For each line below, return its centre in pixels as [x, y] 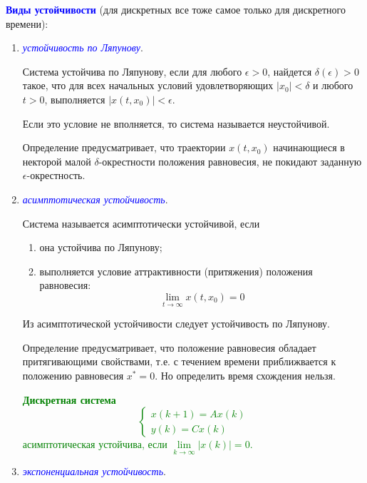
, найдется [290, 71]
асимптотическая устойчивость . [95, 199]
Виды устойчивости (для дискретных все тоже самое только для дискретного [176, 9]
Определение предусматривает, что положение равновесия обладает [169, 347]
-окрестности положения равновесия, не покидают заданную [230, 161]
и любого [333, 85]
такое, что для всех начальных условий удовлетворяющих [148, 85]
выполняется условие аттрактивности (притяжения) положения [176, 271]
